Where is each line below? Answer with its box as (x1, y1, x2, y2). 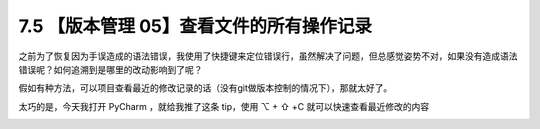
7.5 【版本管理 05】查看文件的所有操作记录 (18, 15, 372, 37)
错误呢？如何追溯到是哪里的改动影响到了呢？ (18, 63, 203, 75)
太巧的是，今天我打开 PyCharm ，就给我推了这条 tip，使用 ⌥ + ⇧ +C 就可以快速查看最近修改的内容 (18, 100, 430, 112)
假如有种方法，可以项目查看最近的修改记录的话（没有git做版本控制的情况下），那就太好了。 (18, 82, 393, 94)
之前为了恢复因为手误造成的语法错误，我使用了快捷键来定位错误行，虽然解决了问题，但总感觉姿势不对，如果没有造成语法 (18, 50, 518, 62)
